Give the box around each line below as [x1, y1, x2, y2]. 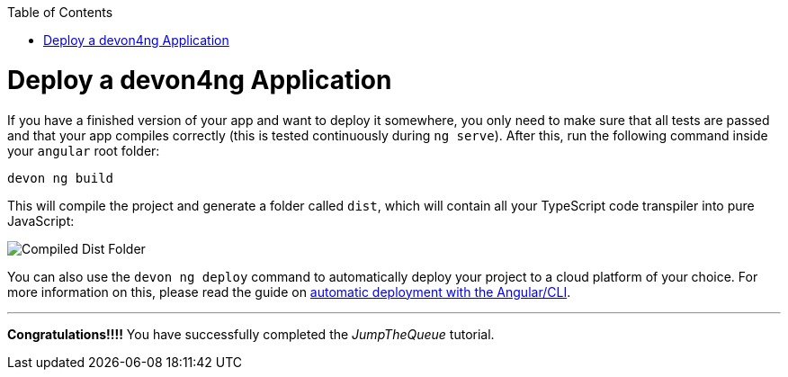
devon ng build [7, 170, 114, 185]
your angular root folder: [7, 142, 160, 158]
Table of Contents [7, 4, 113, 20]
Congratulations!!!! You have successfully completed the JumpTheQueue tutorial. [7, 326, 495, 342]
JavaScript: [7, 212, 75, 229]
